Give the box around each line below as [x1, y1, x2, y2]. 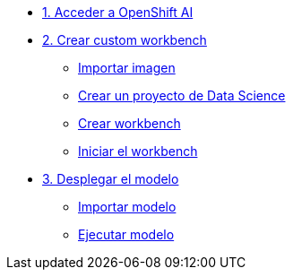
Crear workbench [78, 116, 181, 131]
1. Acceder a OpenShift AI [42, 4, 194, 20]
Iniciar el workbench [78, 143, 198, 159]
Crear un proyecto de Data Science [78, 88, 286, 103]
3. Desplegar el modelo [42, 171, 179, 186]
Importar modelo [78, 199, 177, 214]
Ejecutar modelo [78, 227, 175, 242]
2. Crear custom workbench [42, 32, 207, 48]
